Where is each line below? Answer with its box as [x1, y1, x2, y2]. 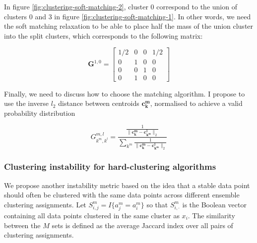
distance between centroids [58, 98, 139, 108]
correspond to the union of [156, 1, 237, 11]
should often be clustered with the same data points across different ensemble [4, 190, 240, 200]
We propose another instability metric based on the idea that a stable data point [4, 180, 250, 190]
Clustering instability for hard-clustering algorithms [4, 160, 216, 173]
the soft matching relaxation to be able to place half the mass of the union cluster [4, 21, 254, 31]
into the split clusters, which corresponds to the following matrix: [4, 30, 203, 41]
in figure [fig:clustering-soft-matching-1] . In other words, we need [54, 11, 251, 21]
